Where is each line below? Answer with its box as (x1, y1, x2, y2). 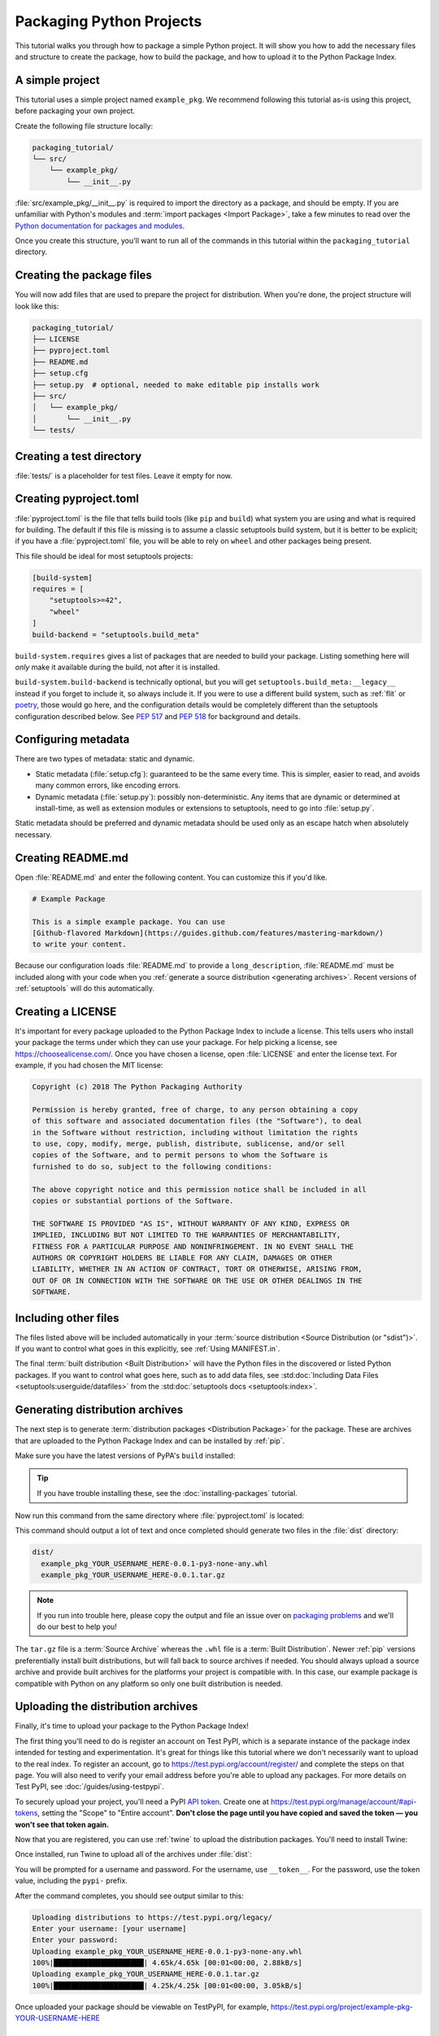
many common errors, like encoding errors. (35, 780, 180, 790)
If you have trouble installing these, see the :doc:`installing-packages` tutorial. (37, 1488, 298, 1498)
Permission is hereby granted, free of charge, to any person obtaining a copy (32, 1104, 359, 1114)
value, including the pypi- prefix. (15, 1876, 128, 1885)
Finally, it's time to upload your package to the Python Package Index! (15, 1721, 250, 1731)
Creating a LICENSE (15, 1004, 117, 1018)
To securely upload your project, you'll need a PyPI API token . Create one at (15, 1797, 270, 1806)
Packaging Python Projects (15, 12, 202, 30)
